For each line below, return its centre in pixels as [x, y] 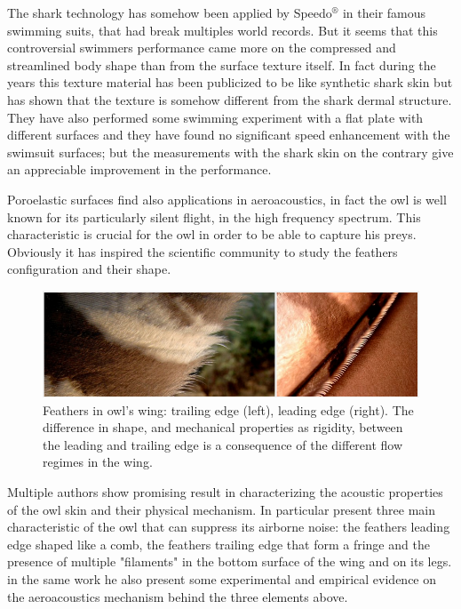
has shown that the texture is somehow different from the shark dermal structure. [230, 99]
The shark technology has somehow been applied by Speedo [170, 12]
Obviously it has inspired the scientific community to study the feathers [203, 251]
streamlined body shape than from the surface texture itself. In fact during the [222, 64]
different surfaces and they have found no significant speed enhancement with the [229, 135]
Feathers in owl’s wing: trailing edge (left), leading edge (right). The [228, 409]
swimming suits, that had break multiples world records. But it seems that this [223, 30]
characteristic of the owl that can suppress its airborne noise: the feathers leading [229, 527]
